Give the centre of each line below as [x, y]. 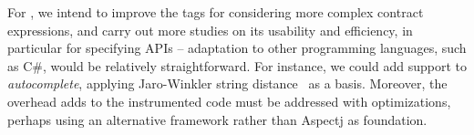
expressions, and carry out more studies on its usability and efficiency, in [210, 30]
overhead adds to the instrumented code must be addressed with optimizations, [229, 101]
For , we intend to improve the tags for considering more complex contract [216, 12]
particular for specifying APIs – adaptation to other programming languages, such [237, 48]
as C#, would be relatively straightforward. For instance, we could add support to [237, 65]
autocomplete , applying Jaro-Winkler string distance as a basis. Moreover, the [227, 83]
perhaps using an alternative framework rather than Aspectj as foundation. [217, 119]
